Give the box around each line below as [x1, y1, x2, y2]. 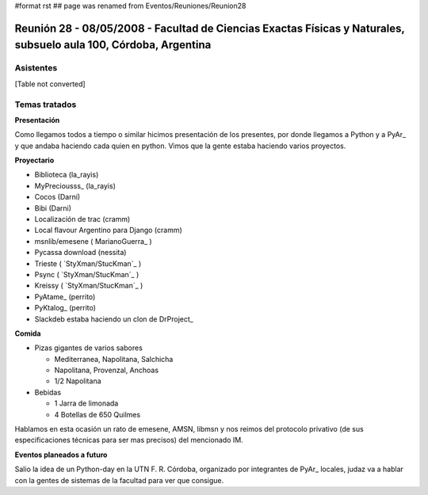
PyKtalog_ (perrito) [34, 303, 97, 313]
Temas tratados [14, 99, 77, 110]
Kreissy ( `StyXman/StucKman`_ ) [34, 281, 143, 291]
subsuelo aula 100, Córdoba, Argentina [14, 38, 212, 51]
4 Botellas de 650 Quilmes [54, 409, 141, 419]
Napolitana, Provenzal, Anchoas [54, 365, 159, 375]
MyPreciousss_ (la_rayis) [34, 181, 117, 190]
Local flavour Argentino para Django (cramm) [34, 226, 182, 235]
